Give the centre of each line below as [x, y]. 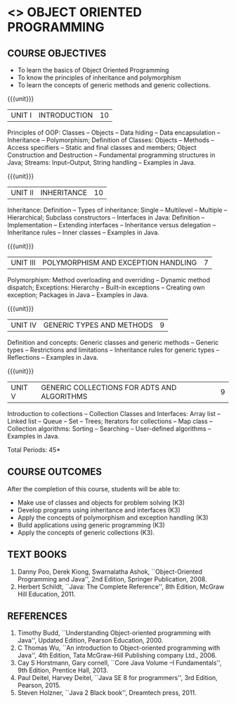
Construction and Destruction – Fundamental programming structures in [111, 155]
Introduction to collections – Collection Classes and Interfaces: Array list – [114, 414]
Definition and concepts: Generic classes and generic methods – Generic [113, 342]
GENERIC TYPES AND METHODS [98, 325]
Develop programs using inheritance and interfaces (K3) [99, 510]
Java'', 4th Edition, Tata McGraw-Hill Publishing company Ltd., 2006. [117, 655]
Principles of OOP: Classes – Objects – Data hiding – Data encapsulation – [114, 132]
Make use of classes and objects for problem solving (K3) [101, 502]
